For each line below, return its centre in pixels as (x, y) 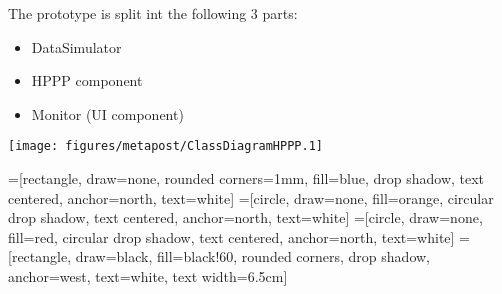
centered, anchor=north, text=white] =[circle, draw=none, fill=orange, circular (251, 197)
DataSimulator (76, 46)
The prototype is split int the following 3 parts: (153, 13)
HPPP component (87, 80)
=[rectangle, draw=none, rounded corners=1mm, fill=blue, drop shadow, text (246, 178)
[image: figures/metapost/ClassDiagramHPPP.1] (165, 146)
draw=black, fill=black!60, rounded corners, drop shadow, (253, 256)
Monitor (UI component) (107, 113)
